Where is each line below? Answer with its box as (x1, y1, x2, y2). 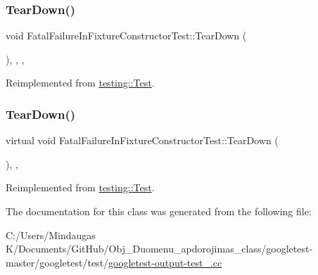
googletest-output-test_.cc (108, 255, 222, 269)
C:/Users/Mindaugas (6, 227, 96, 242)
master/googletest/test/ (6, 255, 109, 269)
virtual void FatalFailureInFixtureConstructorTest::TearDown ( (6, 133, 279, 148)
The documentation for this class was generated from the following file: (6, 204, 312, 218)
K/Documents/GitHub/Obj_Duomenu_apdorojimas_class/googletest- (6, 241, 313, 256)
